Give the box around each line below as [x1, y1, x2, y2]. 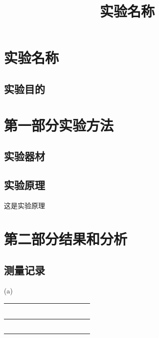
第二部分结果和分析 [4, 229, 128, 249]
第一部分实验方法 [4, 115, 114, 135]
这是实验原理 [4, 200, 45, 210]
